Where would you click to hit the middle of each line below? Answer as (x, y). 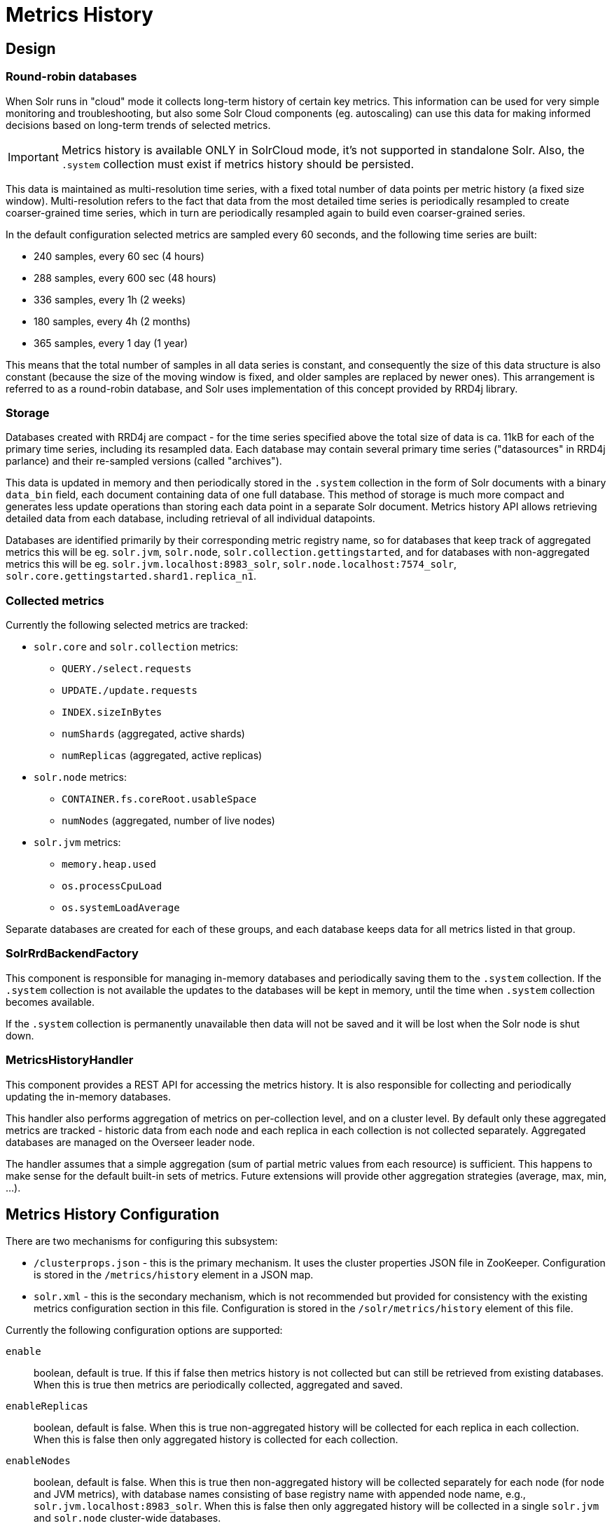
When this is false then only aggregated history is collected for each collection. (216, 1440)
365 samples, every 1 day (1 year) (111, 343)
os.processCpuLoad (112, 886)
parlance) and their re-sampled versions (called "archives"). (144, 461)
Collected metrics (55, 600)
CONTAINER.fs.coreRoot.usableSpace (159, 799)
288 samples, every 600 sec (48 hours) (125, 278)
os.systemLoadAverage (121, 908)
